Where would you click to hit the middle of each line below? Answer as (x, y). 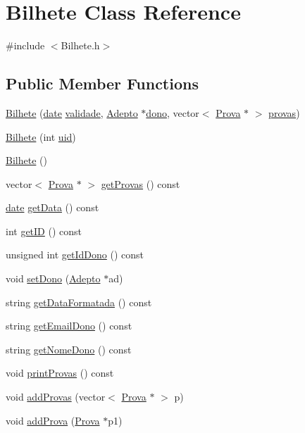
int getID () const (44, 231)
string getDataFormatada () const (79, 302)
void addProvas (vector (56, 397)
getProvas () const (141, 183)
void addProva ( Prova (53, 420)
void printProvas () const (60, 373)
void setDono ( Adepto (53, 278)
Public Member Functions (102, 83)
